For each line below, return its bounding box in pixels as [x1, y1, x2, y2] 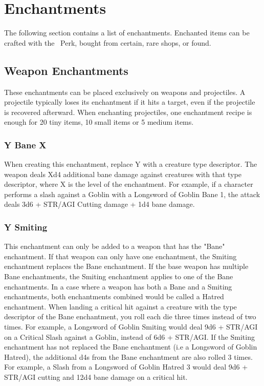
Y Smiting [4, 221, 48, 233]
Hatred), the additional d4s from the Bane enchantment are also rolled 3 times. [4, 351, 253, 362]
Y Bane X [4, 138, 47, 151]
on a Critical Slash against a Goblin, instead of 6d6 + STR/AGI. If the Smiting [4, 331, 255, 342]
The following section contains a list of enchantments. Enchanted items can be [4, 27, 250, 38]
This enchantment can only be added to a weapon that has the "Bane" [4, 241, 225, 252]
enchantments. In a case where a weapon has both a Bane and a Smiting [4, 281, 232, 292]
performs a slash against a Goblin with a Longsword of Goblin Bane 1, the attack [4, 188, 260, 199]
